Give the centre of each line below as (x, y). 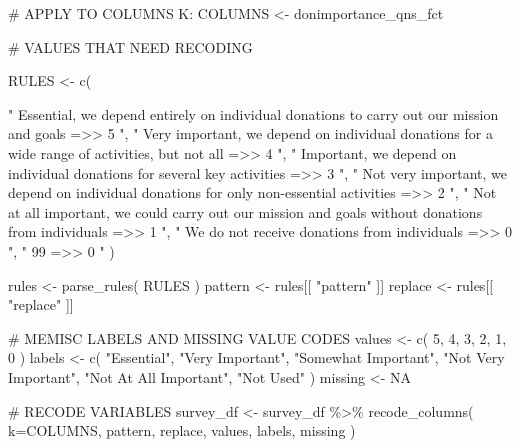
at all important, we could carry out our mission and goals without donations (245, 211)
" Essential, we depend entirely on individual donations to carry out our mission (253, 113)
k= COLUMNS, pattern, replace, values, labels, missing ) (182, 430)
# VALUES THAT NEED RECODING (130, 46)
